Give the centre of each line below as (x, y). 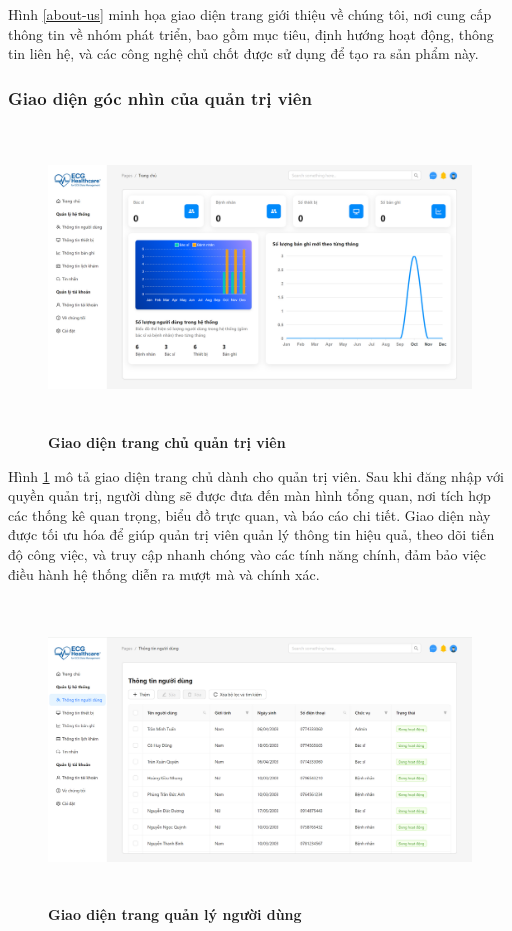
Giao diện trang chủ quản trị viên (167, 441)
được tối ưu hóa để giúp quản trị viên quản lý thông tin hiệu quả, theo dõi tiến (251, 534)
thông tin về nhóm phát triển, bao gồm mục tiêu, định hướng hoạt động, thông (251, 33)
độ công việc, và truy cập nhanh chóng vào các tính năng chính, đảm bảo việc (247, 553)
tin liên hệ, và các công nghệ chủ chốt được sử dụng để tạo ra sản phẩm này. (243, 53)
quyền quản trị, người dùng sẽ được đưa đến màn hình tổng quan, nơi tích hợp (249, 495)
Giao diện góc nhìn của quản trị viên (160, 97)
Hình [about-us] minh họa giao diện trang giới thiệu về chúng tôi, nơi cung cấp (250, 14)
